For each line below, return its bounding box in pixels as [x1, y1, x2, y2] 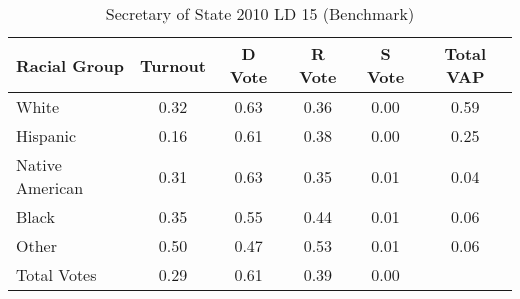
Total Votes [16, 263, 97, 286]
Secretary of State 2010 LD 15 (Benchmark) [105, 2, 415, 25]
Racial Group [16, 53, 124, 77]
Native [16, 153, 62, 176]
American [16, 176, 84, 199]
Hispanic [16, 124, 77, 147]
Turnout [140, 53, 206, 77]
